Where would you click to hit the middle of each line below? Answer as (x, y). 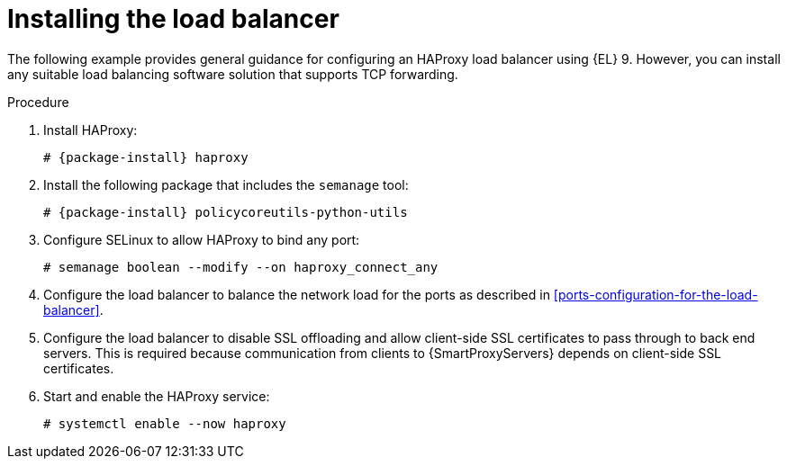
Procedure (38, 102)
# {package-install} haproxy (146, 157)
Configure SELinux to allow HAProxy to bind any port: (202, 239)
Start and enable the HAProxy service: (157, 396)
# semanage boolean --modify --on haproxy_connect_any (241, 267)
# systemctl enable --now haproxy (165, 423)
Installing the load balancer (173, 19)
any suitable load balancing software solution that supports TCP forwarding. (233, 74)
